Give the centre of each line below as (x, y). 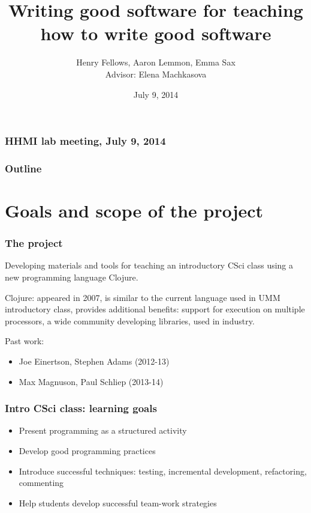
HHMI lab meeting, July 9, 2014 (85, 141)
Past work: (25, 341)
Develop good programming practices (87, 451)
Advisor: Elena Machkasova (156, 74)
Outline (23, 168)
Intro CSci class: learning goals (81, 408)
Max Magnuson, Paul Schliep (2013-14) (91, 381)
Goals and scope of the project (134, 211)
